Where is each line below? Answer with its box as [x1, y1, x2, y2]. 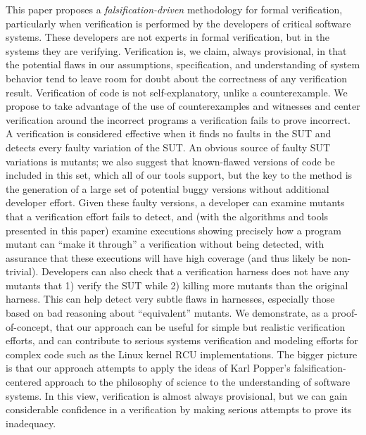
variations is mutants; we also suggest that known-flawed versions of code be [6, 153, 335, 168]
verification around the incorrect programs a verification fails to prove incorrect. [6, 112, 351, 127]
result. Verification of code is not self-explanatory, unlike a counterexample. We [6, 84, 348, 99]
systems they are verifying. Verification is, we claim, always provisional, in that [6, 43, 347, 58]
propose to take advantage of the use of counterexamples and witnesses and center [6, 99, 360, 113]
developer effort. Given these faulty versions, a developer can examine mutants [6, 195, 345, 210]
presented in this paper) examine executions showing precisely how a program [6, 222, 341, 237]
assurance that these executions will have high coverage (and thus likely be [6, 250, 329, 265]
